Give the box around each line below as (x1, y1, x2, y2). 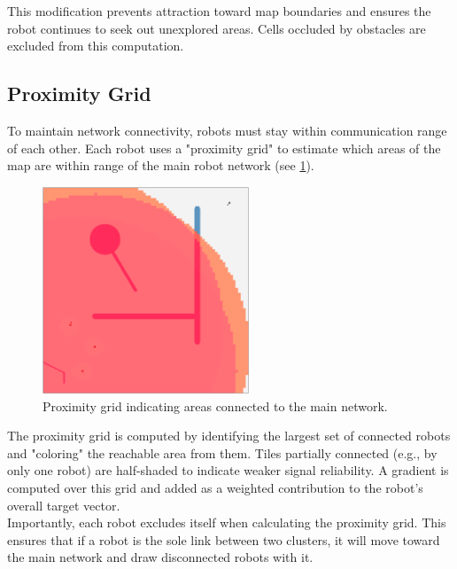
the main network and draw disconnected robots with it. (7, 548, 314, 566)
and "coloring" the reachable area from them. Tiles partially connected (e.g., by (7, 443, 438, 462)
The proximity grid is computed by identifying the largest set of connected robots (7, 426, 451, 445)
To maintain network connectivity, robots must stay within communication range (7, 121, 447, 139)
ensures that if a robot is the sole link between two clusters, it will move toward (7, 530, 440, 549)
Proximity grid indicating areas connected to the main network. (43, 396, 388, 415)
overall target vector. (7, 495, 120, 514)
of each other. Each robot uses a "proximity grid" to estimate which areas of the (7, 138, 441, 157)
